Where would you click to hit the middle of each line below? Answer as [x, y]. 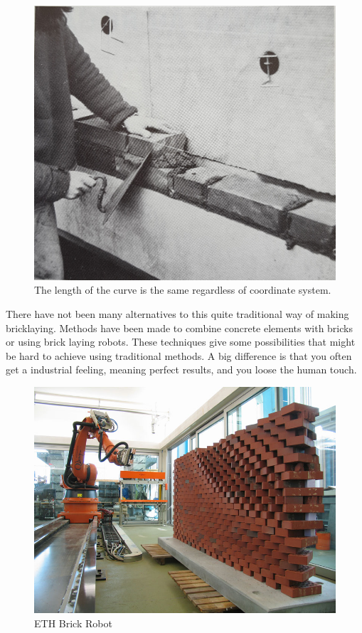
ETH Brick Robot [73, 623]
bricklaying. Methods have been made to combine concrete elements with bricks [179, 328]
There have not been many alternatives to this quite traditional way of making [177, 314]
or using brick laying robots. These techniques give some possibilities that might [181, 342]
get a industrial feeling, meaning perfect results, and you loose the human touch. [181, 369]
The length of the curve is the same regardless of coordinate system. [183, 290]
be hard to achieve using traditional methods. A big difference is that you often [179, 355]
